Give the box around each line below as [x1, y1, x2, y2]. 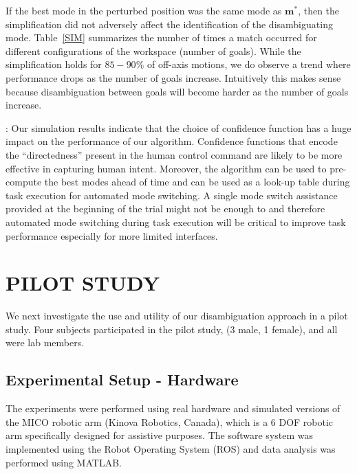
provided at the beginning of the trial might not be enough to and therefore [6, 201, 325, 216]
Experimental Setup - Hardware [6, 369, 239, 390]
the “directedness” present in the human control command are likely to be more [6, 147, 343, 161]
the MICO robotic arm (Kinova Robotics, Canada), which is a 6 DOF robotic [6, 414, 334, 429]
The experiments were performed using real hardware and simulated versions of [6, 401, 340, 416]
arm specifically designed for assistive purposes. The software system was [6, 428, 313, 442]
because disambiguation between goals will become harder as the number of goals [6, 84, 349, 98]
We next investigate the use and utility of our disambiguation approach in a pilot [6, 308, 348, 323]
